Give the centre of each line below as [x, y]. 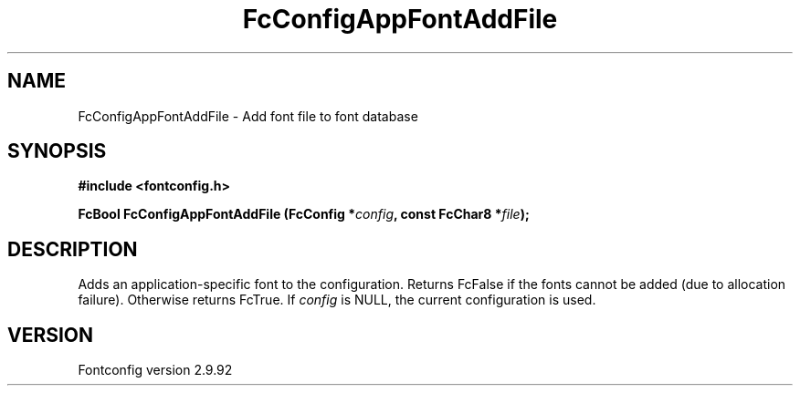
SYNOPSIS [57, 151]
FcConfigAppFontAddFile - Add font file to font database [248, 116]
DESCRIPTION [73, 249]
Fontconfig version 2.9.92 [155, 370]
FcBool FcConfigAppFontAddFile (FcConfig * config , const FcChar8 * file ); [304, 214]
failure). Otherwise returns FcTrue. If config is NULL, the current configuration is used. [337, 300]
